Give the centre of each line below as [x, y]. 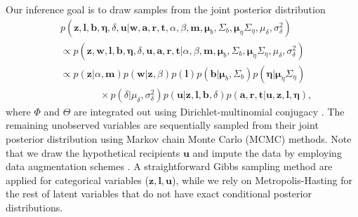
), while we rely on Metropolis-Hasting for [262, 180]
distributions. [34, 207]
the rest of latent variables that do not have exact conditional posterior [159, 194]
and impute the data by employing [267, 152]
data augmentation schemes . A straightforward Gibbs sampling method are [169, 166]
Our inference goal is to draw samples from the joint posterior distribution [166, 9]
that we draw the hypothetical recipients [93, 152]
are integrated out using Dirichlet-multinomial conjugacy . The [209, 111]
